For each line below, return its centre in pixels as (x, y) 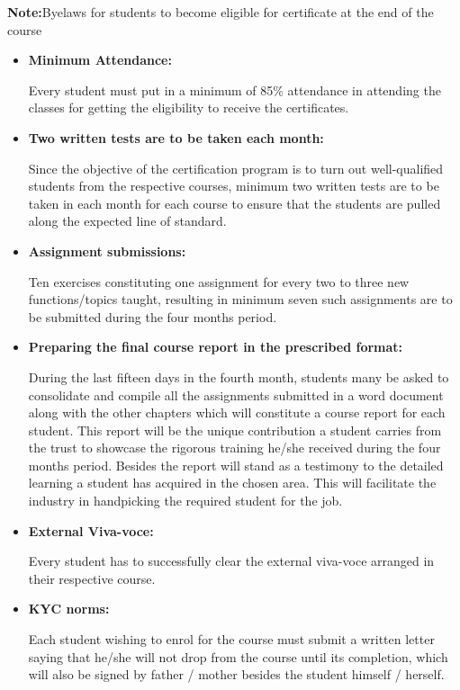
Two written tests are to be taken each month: (176, 137)
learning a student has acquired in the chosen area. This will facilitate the (232, 483)
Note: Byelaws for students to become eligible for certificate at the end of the (221, 12)
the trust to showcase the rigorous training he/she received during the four (235, 448)
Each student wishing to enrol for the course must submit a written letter (231, 639)
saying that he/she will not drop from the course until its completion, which (238, 656)
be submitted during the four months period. (153, 316)
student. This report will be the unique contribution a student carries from (235, 430)
